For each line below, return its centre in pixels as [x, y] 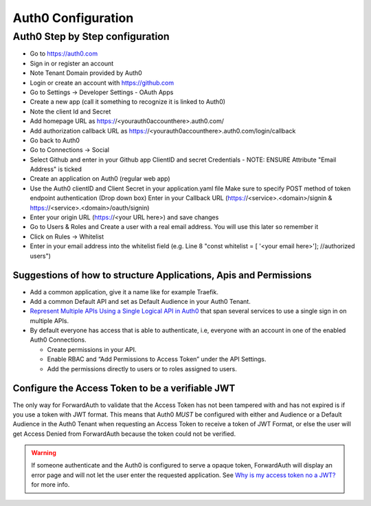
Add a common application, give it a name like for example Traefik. [124, 291]
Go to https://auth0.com [64, 54]
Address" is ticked [56, 169]
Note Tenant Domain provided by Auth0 [86, 73]
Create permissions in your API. [92, 349]
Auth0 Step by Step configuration [91, 36]
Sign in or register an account [72, 63]
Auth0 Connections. [58, 340]
